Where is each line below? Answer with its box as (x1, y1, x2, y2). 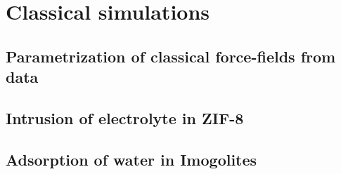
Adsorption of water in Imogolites (6, 148, 257, 170)
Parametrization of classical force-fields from (6, 45, 336, 67)
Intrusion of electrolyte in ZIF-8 (6, 107, 244, 128)
